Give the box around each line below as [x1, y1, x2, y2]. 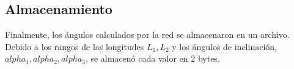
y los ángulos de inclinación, [172, 40, 277, 53]
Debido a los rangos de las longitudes [5, 40, 144, 53]
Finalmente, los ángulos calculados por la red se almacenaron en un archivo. [5, 28, 290, 41]
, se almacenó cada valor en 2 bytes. [85, 52, 220, 65]
